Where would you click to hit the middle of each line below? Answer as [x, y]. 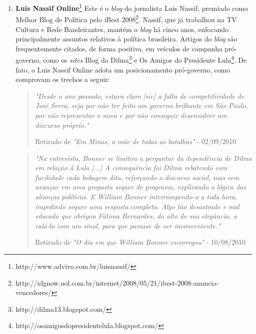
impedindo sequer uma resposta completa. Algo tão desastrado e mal [137, 206]
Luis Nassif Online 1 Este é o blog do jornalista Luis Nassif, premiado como [132, 7]
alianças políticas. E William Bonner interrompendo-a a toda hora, [136, 197]
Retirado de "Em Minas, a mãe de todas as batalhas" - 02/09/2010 [136, 141]
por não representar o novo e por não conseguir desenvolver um [131, 115]
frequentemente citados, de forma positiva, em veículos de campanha [119, 48]
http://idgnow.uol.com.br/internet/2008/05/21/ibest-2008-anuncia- [117, 282]
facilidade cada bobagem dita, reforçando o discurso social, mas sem [137, 177]
